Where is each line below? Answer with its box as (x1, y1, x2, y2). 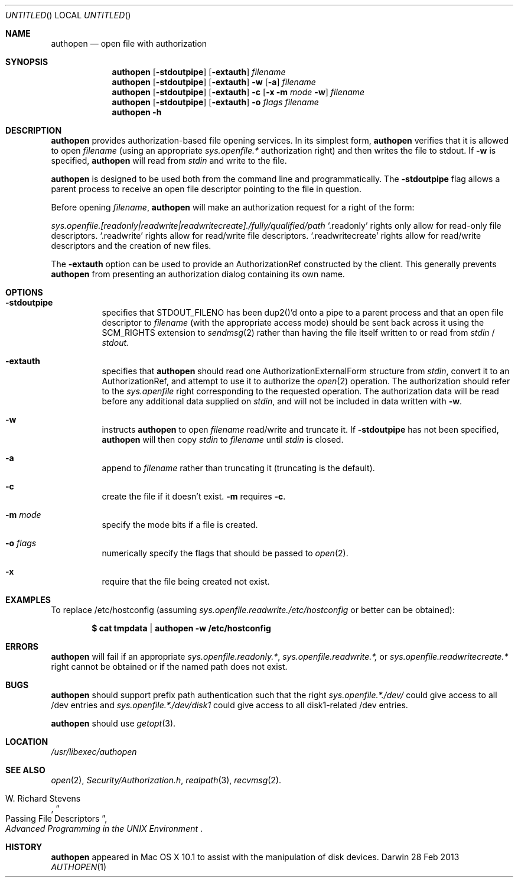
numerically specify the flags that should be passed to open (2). (102, 548, 348, 558)
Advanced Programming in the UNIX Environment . (5, 823, 203, 834)
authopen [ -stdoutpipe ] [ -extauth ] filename (112, 67, 286, 77)
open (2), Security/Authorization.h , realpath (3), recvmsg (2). (51, 775, 282, 785)
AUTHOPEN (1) (51, 862, 107, 872)
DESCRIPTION (5, 125, 62, 135)
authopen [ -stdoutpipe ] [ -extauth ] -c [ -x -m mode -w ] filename (112, 87, 365, 97)
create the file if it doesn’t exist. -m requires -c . (102, 491, 286, 501)
